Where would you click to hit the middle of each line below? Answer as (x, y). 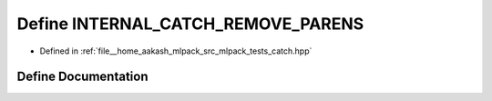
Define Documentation (82, 77)
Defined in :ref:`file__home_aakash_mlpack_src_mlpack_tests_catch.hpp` (176, 51)
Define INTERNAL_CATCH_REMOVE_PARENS (190, 24)
